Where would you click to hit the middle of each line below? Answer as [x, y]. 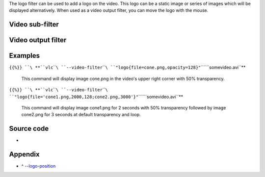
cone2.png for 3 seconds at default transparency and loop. [81, 115]
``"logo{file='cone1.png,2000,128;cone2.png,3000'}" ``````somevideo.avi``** [96, 97]
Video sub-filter [34, 25]
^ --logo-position [39, 166]
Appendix [24, 154]
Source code [29, 129]
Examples [25, 56]
